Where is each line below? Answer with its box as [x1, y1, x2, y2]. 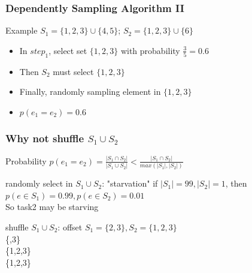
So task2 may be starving [5, 200, 99, 213]
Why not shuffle [5, 131, 84, 146]
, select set [48, 44, 87, 56]
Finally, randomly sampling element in [19, 85, 161, 98]
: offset [57, 221, 83, 233]
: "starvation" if [102, 177, 158, 190]
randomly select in [5, 177, 73, 190]
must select [53, 65, 94, 77]
